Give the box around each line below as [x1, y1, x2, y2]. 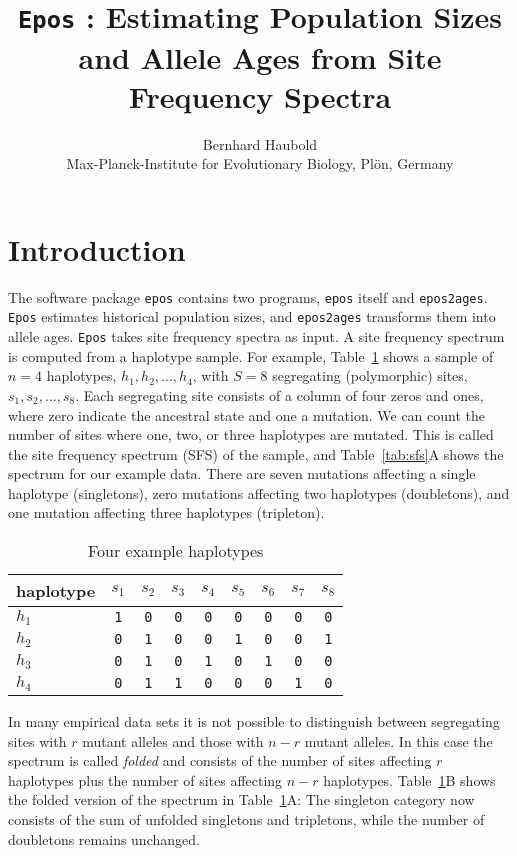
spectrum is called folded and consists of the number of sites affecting [8, 750, 432, 771]
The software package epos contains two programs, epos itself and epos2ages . [8, 286, 488, 307]
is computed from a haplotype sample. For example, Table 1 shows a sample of [8, 345, 494, 366]
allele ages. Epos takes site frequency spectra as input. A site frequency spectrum [8, 326, 505, 347]
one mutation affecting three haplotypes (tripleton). [8, 502, 325, 523]
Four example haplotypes [87, 539, 264, 563]
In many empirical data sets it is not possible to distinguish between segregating [8, 711, 500, 732]
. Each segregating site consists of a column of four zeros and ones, [75, 384, 484, 405]
